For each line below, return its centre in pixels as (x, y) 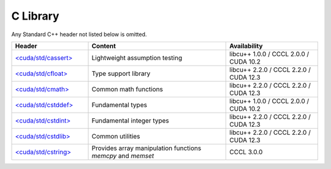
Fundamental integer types (131, 121)
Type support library (121, 73)
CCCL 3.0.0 (246, 152)
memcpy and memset (123, 156)
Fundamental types (119, 105)
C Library (35, 16)
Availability (246, 46)
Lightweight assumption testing (137, 58)
